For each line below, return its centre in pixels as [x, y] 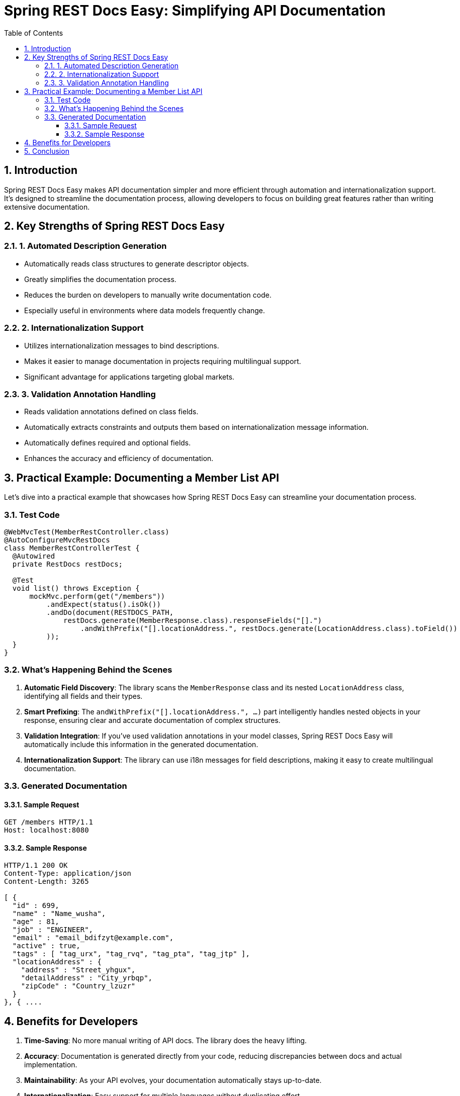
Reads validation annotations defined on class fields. [111, 412]
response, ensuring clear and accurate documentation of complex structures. [152, 720]
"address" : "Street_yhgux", [78, 970]
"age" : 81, [36, 922]
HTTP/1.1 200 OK [36, 865]
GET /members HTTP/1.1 [49, 822]
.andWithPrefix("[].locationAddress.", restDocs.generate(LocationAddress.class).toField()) [269, 628]
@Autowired [34, 556]
